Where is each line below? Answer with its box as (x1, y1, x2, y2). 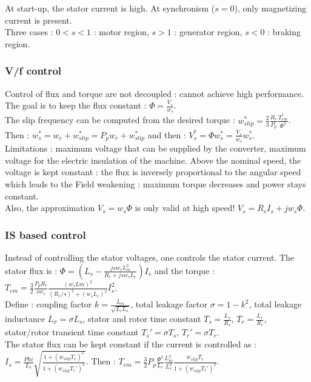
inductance (5, 312, 45, 324)
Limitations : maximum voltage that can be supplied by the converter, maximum (5, 142, 306, 155)
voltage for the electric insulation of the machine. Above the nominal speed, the (5, 153, 301, 166)
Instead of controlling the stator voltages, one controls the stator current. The (5, 250, 294, 263)
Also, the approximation (5, 201, 95, 214)
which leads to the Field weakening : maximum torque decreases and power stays (5, 177, 306, 190)
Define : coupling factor (5, 298, 92, 310)
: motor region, (93, 25, 149, 38)
